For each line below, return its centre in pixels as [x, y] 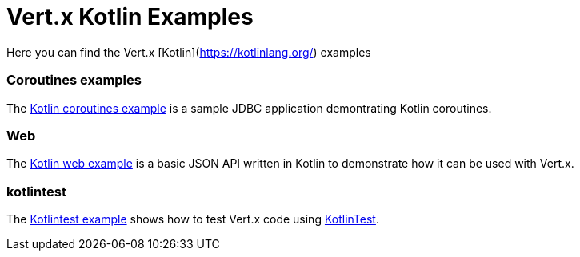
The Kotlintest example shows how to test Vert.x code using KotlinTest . [193, 219]
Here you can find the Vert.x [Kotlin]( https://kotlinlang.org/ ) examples [189, 52]
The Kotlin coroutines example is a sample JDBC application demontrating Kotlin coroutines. [249, 108]
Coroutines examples [74, 80]
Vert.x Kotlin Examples [130, 17]
